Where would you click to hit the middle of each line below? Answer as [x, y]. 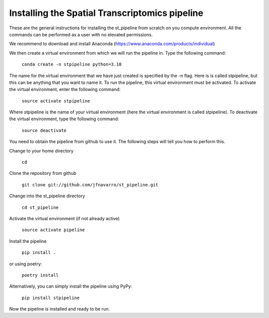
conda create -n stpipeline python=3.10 [72, 64]
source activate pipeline [53, 230]
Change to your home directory [41, 151]
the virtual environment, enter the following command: [65, 89]
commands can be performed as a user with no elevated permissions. [81, 34]
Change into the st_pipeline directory [47, 196]
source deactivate [44, 130]
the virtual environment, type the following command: [64, 119]
